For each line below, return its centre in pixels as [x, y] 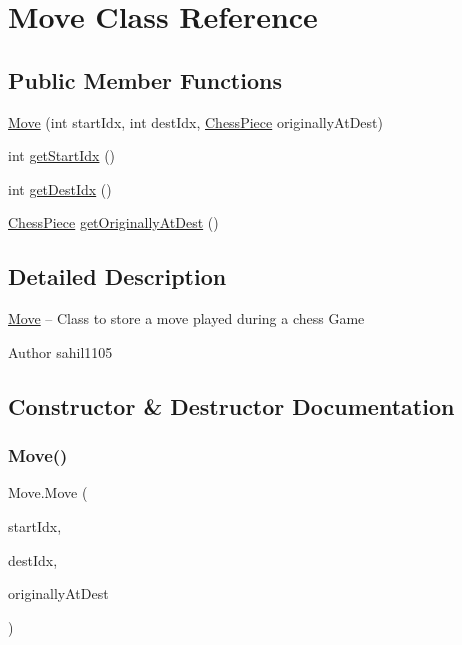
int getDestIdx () [60, 188]
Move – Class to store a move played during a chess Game [186, 318]
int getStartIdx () [62, 155]
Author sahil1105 [60, 351]
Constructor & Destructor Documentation [231, 405]
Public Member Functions [145, 79]
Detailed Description [117, 276]
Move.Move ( [48, 492]
